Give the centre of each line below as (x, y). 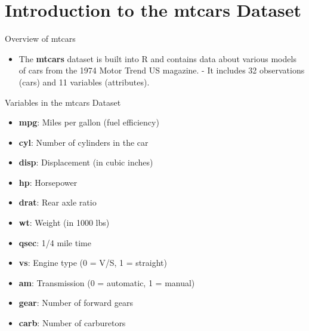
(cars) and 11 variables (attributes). (84, 82)
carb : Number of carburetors (72, 323)
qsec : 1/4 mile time (55, 242)
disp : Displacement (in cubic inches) (86, 162)
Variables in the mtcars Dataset (63, 102)
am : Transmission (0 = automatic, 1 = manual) (107, 282)
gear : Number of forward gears (76, 303)
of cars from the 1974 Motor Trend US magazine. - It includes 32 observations (162, 70)
